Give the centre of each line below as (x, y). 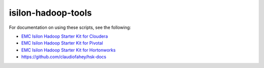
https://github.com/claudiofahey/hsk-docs (64, 57)
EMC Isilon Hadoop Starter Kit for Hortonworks (68, 50)
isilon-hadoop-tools (51, 13)
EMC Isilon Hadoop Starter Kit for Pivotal (62, 43)
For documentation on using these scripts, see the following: (70, 27)
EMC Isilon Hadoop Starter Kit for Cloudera (65, 36)
